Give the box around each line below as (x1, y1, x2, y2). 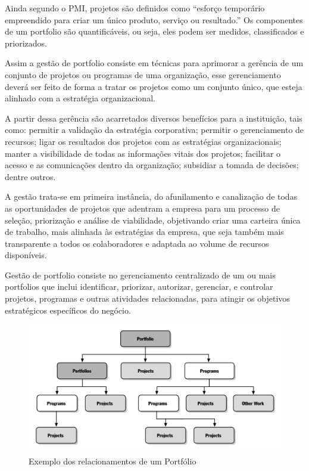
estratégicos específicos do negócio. (5, 303, 131, 316)
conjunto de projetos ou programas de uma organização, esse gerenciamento (5, 68, 281, 80)
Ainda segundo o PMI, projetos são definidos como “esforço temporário (5, 2, 265, 14)
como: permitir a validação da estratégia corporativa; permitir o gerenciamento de (5, 123, 304, 136)
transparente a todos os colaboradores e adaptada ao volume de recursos (5, 237, 269, 249)
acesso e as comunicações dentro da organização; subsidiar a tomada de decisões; (5, 159, 299, 171)
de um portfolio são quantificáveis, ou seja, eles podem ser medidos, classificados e (5, 25, 304, 38)
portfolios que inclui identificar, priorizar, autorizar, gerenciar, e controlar (5, 280, 273, 293)
